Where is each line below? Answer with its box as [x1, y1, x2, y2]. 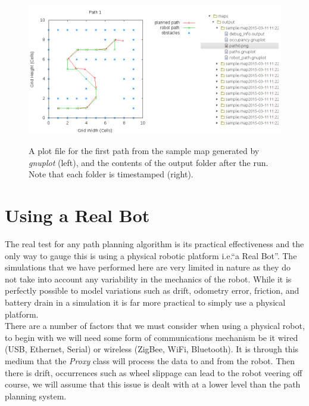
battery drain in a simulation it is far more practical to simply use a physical [5, 296, 286, 308]
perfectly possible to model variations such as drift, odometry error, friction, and [5, 284, 299, 297]
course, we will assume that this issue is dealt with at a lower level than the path [5, 378, 301, 390]
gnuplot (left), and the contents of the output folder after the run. [29, 156, 269, 168]
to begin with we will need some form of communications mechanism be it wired [5, 331, 298, 343]
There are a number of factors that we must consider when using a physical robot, [5, 319, 305, 332]
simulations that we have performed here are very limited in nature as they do [5, 261, 291, 273]
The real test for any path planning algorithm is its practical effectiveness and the [5, 238, 304, 250]
